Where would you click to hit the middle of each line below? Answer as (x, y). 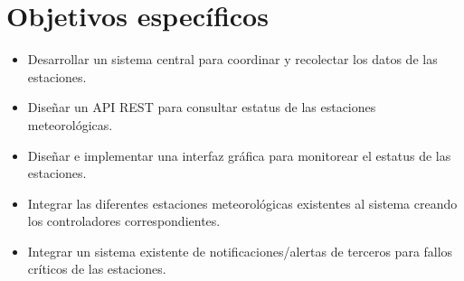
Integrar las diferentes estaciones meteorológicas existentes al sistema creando (242, 203)
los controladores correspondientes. (124, 221)
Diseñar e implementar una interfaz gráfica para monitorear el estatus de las (239, 155)
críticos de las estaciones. (97, 269)
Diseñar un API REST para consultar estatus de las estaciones (202, 107)
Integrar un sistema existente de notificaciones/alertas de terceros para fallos (240, 251)
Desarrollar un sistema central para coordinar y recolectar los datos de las (232, 59)
